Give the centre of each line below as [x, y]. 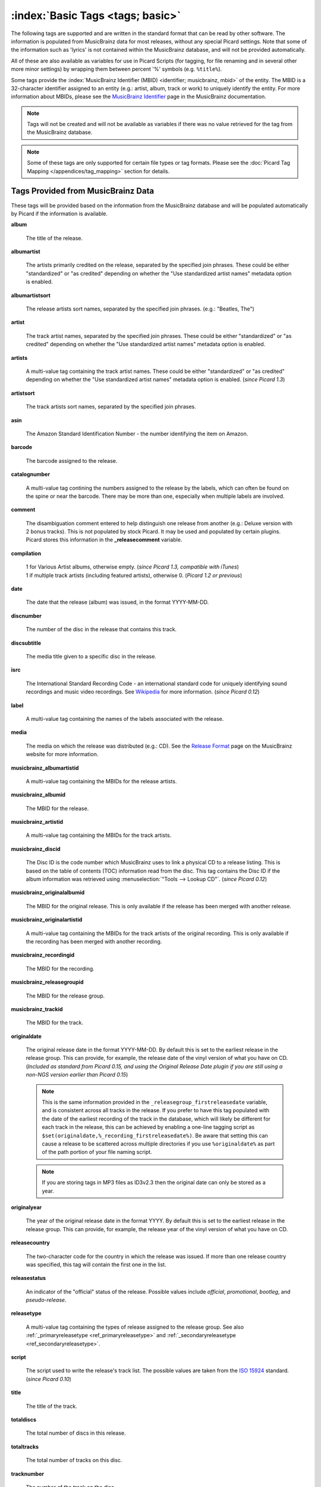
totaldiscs [24, 1419]
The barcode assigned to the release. [72, 460]
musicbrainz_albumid [38, 795]
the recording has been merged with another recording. [94, 941]
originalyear [26, 1207]
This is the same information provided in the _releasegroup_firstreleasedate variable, [155, 1102]
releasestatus [29, 1278]
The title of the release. [54, 238]
